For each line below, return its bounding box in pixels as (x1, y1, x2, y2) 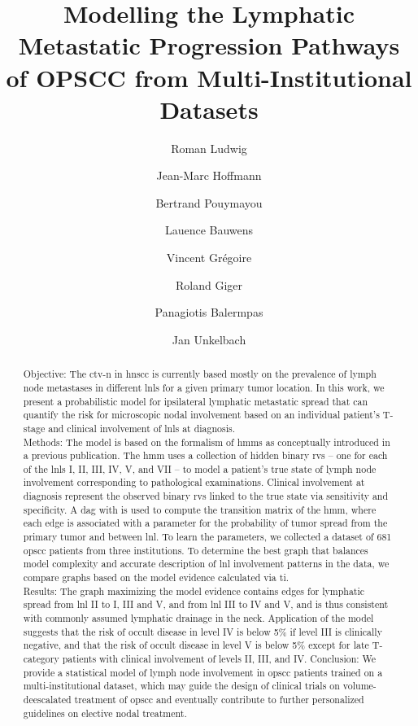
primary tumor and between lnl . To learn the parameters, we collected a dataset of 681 (23, 530, 392, 544)
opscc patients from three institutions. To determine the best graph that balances (23, 543, 368, 557)
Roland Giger (175, 276, 242, 293)
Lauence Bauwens (164, 221, 254, 238)
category (23, 652, 59, 666)
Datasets (159, 92, 259, 125)
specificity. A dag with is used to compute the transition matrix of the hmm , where (23, 502, 377, 516)
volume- (342, 679, 377, 693)
